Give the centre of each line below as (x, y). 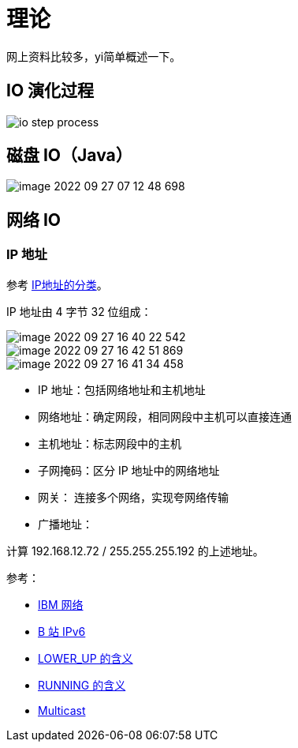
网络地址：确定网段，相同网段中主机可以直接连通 (165, 416)
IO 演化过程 (50, 91)
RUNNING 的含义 (82, 685)
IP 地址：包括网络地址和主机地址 (122, 389)
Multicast (62, 710)
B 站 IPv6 (62, 631)
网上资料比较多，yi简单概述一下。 (94, 56)
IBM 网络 (61, 604)
